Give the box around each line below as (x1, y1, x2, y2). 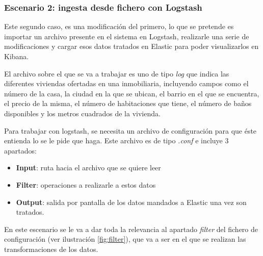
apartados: (4, 145, 37, 156)
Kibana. (4, 51, 29, 61)
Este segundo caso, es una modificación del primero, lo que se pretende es (4, 21, 234, 32)
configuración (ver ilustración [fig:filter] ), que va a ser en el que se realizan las (4, 234, 246, 244)
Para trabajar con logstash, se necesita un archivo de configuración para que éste (4, 125, 257, 136)
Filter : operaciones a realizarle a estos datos (16, 179, 156, 190)
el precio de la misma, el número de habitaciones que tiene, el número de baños (4, 98, 252, 109)
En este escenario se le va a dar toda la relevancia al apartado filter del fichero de (4, 223, 258, 234)
